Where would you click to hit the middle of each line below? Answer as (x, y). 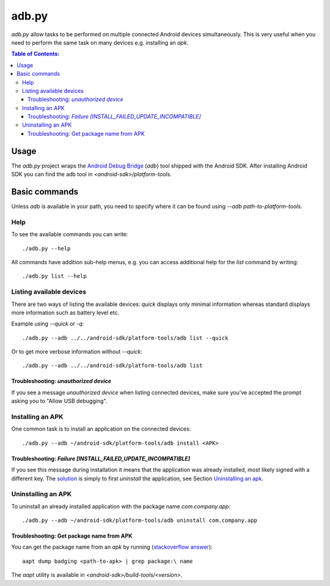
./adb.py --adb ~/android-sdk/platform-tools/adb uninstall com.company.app (140, 521)
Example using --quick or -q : (48, 324)
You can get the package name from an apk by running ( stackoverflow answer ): (112, 547)
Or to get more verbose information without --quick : (77, 352)
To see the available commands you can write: (70, 234)
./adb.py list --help (54, 276)
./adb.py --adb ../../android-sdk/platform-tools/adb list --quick (125, 338)
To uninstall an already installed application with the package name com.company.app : (121, 506)
